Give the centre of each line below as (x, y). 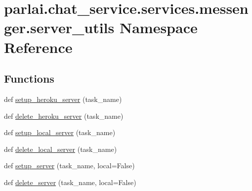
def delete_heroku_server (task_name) (64, 116)
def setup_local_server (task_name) (60, 132)
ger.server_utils (59, 27)
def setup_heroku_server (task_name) (63, 99)
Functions (29, 78)
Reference (38, 47)
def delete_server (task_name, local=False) (70, 182)
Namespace (158, 27)
